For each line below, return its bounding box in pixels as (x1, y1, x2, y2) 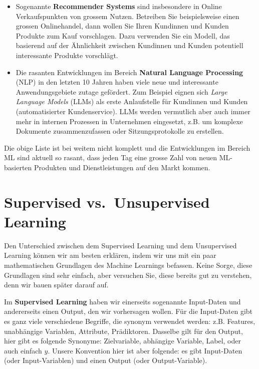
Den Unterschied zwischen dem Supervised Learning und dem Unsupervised (4, 240, 237, 250)
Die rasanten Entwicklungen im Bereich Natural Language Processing (16, 67, 243, 77)
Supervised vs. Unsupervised (4, 191, 210, 212)
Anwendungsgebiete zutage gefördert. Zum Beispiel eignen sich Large (16, 86, 227, 97)
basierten (4, 162, 32, 172)
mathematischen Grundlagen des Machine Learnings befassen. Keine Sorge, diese (4, 260, 252, 270)
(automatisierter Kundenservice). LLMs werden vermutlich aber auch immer (16, 106, 250, 116)
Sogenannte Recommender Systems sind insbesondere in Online (16, 1, 222, 11)
